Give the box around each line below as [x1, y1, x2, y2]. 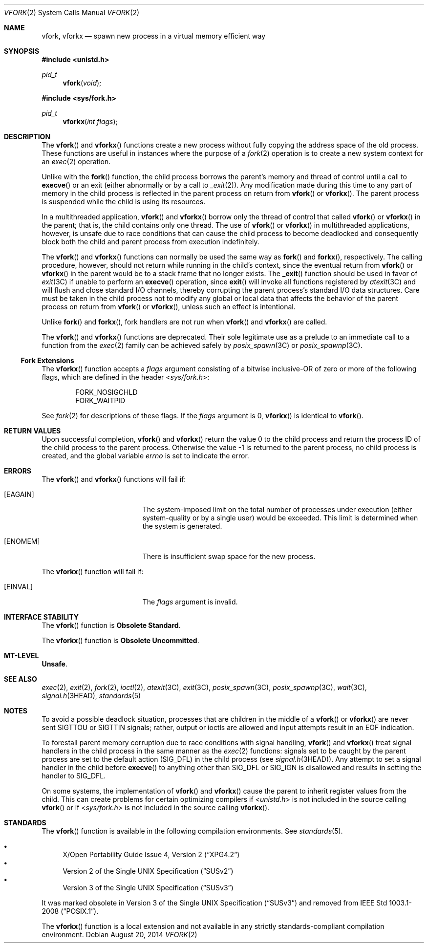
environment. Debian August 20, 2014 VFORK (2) [42, 930, 197, 939]
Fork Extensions [21, 356, 74, 365]
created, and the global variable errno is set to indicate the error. [42, 452, 249, 460]
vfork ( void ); [63, 79, 102, 87]
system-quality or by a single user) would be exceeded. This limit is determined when [142, 514, 418, 522]
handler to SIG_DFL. [42, 772, 106, 780]
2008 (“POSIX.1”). [42, 907, 99, 915]
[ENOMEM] [4, 537, 40, 545]
